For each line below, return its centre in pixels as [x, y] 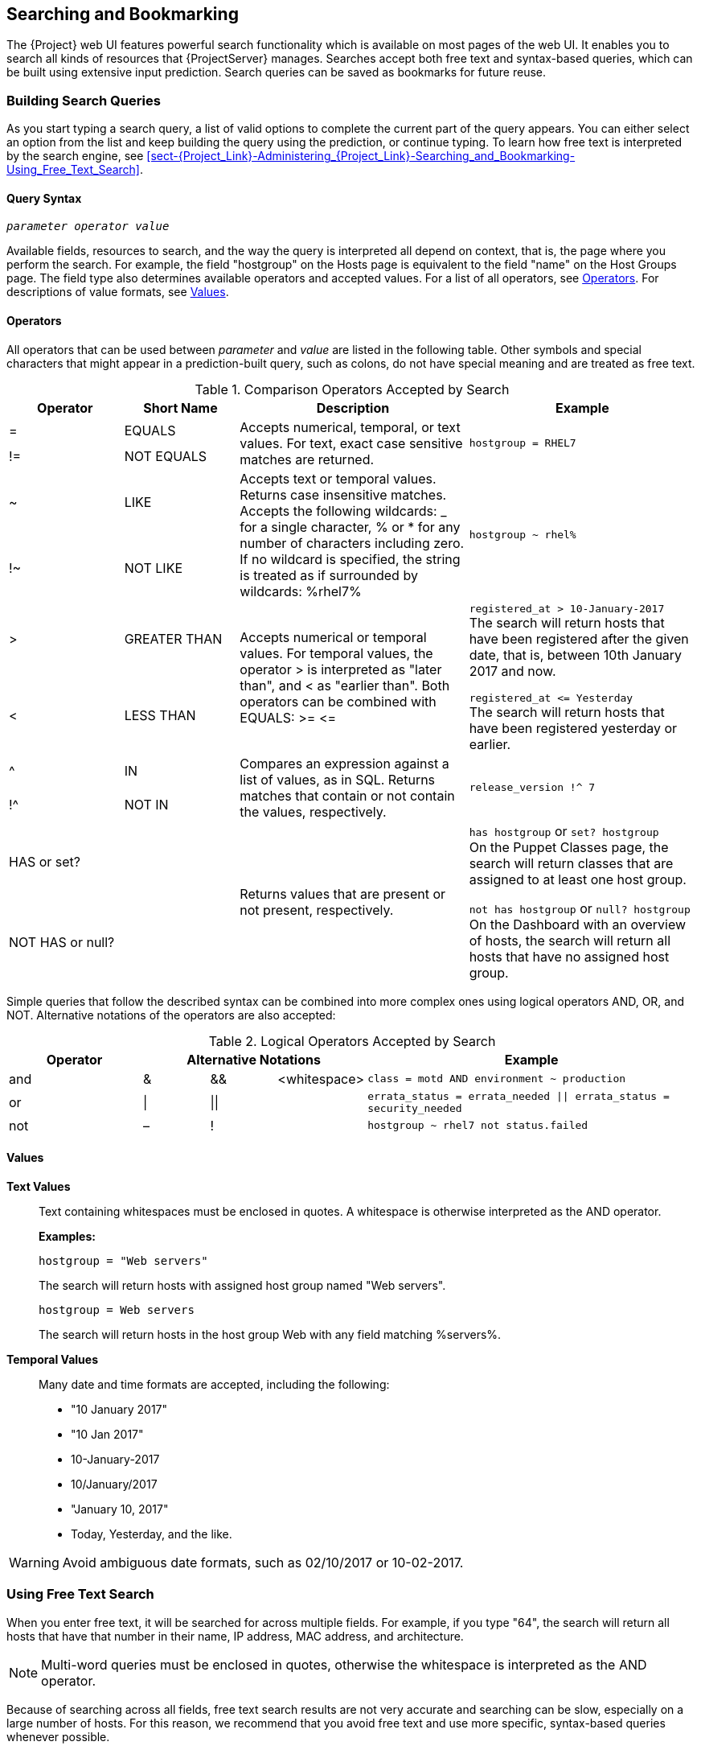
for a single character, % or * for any [350, 527]
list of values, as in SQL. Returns [338, 779]
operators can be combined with [338, 701]
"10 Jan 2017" [107, 1434]
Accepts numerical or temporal [333, 637]
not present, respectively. [317, 910]
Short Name [180, 408]
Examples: [67, 1236]
